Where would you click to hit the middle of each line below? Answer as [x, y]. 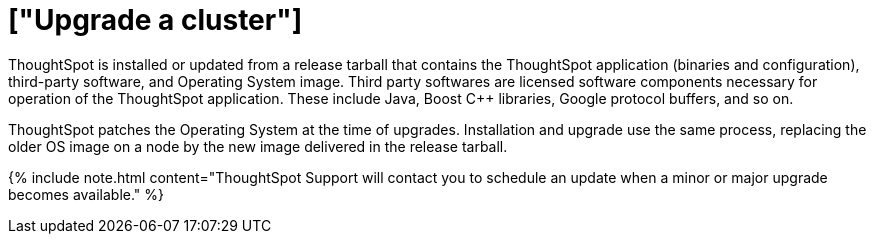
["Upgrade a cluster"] [155, 20]
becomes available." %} [86, 194]
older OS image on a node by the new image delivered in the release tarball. [258, 146]
